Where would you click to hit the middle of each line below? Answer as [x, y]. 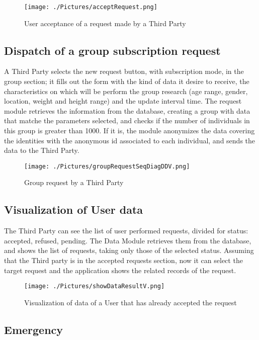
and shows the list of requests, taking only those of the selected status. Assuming [129, 250]
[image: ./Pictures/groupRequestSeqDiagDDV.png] [107, 166]
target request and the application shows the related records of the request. [120, 270]
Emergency [34, 329]
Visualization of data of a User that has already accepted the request [131, 302]
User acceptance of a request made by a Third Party [105, 23]
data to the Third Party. [42, 150]
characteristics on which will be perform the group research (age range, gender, [126, 91]
